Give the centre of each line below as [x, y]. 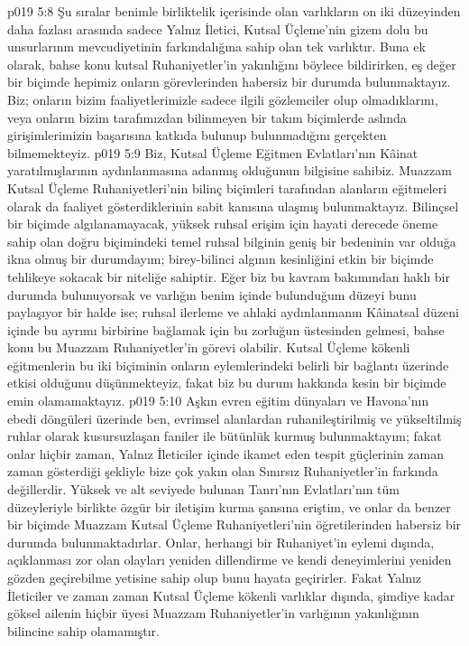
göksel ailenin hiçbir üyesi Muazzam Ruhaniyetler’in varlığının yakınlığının [213, 613]
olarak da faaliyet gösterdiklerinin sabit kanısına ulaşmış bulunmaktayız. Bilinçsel [233, 206]
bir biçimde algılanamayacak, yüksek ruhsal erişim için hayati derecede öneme [223, 224]
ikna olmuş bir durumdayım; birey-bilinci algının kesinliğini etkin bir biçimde [221, 259]
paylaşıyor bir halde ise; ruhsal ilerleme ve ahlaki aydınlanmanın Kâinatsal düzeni [234, 312]
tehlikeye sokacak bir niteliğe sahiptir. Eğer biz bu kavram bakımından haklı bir [229, 276]
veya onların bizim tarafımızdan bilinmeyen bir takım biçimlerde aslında [207, 117]
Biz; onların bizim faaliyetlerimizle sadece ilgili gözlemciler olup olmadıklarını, [223, 99]
